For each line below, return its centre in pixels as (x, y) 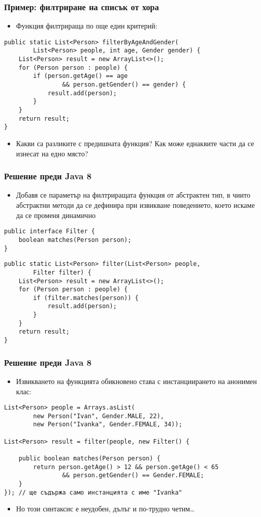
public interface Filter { (50, 232)
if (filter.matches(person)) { (86, 298)
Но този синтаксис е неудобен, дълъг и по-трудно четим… (105, 509)
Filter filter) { (62, 272)
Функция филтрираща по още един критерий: (87, 26)
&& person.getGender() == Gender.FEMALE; (133, 475)
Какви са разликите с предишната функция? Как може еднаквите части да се (135, 143)
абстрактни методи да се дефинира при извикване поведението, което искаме (135, 205)
